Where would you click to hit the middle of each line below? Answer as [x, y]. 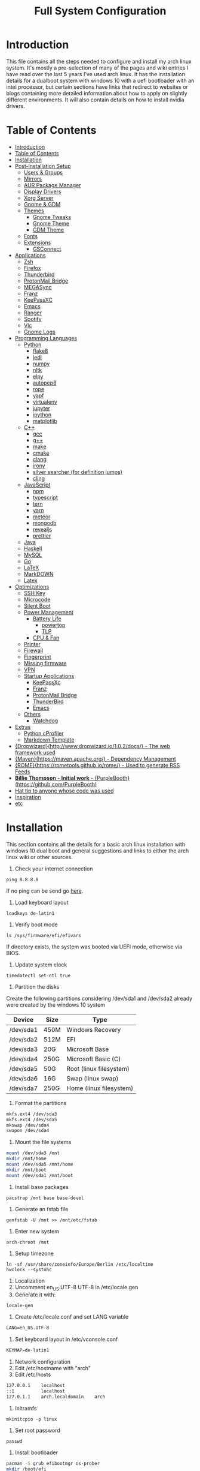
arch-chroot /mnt [28, 1242]
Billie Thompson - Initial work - [54, 777]
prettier [42, 536]
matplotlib [45, 421]
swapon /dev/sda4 [28, 1131]
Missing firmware [45, 663]
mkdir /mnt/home [26, 1159]
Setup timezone [34, 1253]
